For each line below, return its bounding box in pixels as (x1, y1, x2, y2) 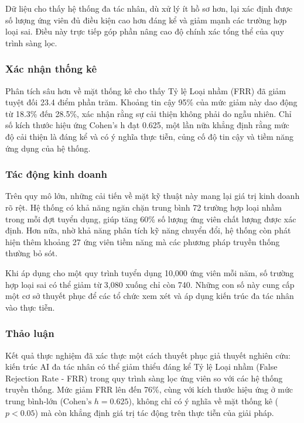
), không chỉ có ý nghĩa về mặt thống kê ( (128, 394, 278, 407)
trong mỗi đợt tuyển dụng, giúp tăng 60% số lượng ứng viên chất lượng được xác (5, 212, 296, 225)
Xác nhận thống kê (5, 61, 97, 76)
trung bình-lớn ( (5, 394, 63, 407)
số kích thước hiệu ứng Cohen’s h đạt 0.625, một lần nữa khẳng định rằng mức (5, 119, 289, 131)
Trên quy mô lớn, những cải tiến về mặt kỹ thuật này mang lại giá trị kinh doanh (5, 190, 300, 202)
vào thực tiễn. (5, 301, 55, 313)
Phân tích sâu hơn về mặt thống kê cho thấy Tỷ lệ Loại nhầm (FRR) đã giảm (5, 84, 286, 97)
